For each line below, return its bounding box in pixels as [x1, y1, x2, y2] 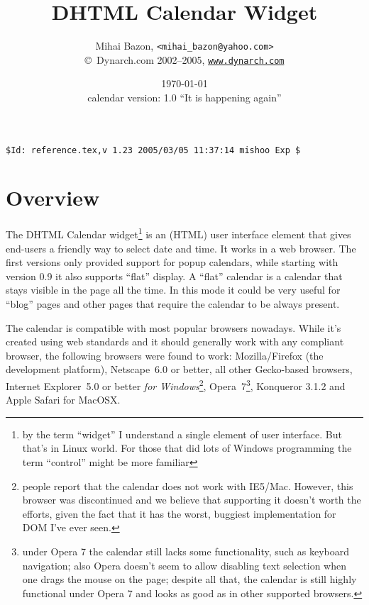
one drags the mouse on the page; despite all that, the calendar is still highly [22, 572, 357, 587]
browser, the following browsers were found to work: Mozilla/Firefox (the [6, 348, 324, 362]
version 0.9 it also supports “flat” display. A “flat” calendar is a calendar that [6, 268, 343, 283]
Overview [6, 183, 100, 212]
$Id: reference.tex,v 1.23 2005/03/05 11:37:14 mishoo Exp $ [6, 145, 301, 155]
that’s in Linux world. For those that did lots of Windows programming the [22, 440, 352, 455]
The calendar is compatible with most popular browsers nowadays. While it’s [6, 320, 341, 335]
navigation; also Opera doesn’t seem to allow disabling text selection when [22, 557, 346, 572]
